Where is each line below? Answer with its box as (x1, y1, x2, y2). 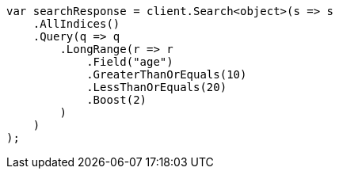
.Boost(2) (86, 93, 147, 106)
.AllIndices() (32, 17, 120, 30)
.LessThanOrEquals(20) (86, 81, 227, 93)
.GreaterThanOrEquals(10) (86, 68, 247, 81)
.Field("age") (86, 55, 173, 68)
